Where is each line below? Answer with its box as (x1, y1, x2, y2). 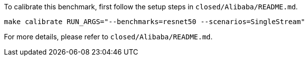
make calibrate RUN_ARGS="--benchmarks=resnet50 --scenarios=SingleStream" (4, 18, 305, 26)
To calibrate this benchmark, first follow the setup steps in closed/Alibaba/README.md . (4, 2, 298, 11)
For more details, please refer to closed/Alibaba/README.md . (4, 32, 213, 41)
